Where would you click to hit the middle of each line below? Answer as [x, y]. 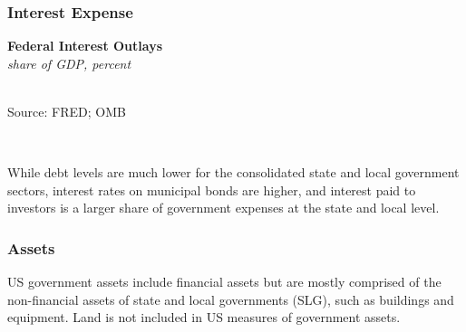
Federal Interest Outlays [85, 46]
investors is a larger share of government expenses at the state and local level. [223, 208]
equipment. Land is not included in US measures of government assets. [204, 317]
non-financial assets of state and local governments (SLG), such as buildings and [231, 299]
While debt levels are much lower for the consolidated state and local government [233, 172]
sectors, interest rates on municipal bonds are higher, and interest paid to [212, 190]
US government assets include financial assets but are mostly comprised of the [224, 282]
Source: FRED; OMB [67, 111]
